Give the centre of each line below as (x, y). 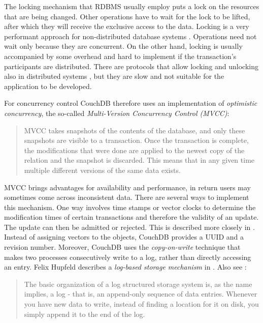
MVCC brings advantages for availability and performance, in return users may (127, 187)
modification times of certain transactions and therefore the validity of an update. (131, 217)
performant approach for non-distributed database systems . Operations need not (130, 36)
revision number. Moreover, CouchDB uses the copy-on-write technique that (122, 247)
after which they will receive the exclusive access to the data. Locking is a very (127, 26)
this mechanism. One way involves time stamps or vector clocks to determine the (130, 207)
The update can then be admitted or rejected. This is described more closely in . (129, 227)
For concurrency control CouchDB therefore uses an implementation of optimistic (131, 103)
